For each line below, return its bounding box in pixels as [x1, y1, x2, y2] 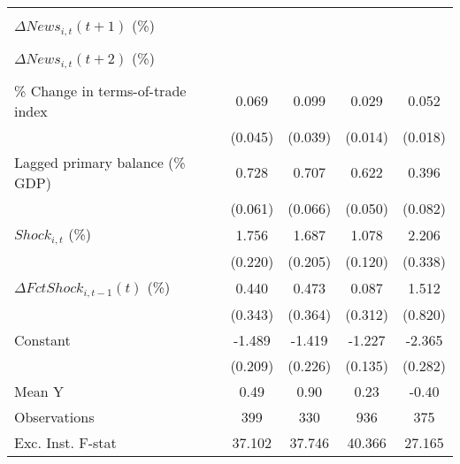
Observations [14, 406, 95, 427]
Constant [14, 329, 71, 350]
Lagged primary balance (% [14, 151, 186, 172]
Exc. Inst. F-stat [14, 431, 117, 453]
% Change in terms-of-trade [14, 80, 187, 101]
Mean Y [14, 380, 65, 401]
